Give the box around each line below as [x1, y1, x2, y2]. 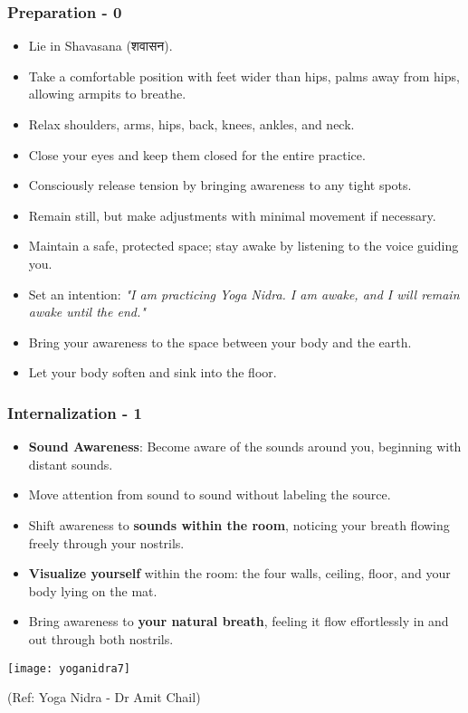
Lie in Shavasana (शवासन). [28, 36, 173, 55]
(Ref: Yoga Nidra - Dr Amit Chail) [7, 688, 201, 707]
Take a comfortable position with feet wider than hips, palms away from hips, [28, 66, 460, 85]
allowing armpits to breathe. [28, 84, 186, 103]
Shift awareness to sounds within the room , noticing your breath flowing [28, 515, 450, 534]
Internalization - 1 [7, 401, 142, 423]
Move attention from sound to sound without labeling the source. [28, 485, 391, 504]
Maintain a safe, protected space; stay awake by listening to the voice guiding [28, 236, 459, 255]
